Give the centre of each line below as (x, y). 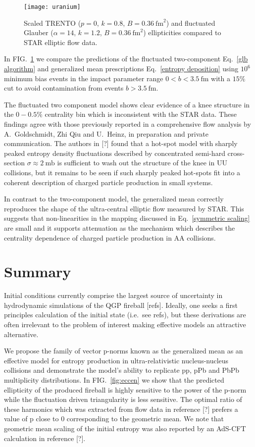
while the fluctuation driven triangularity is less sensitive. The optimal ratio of (123, 399)
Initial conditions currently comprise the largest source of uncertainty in (113, 295)
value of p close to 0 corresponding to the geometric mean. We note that (114, 419)
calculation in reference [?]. (45, 438)
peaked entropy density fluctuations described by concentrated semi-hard (115, 153)
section (15, 163)
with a (221, 78)
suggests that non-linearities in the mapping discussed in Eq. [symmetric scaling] (127, 218)
